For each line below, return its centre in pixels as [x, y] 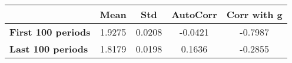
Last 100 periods [49, 49]
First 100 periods [50, 32]
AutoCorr [194, 14]
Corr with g [254, 14]
